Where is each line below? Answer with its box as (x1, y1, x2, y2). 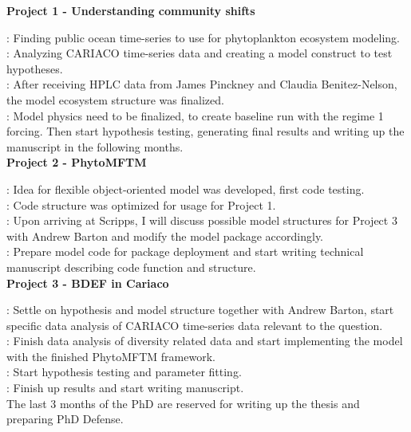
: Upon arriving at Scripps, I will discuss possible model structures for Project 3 (6, 212, 397, 229)
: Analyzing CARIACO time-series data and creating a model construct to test (6, 45, 393, 61)
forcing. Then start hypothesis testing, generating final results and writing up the (6, 123, 405, 139)
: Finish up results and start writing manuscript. (6, 379, 244, 396)
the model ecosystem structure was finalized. (6, 91, 224, 108)
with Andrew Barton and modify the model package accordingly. (6, 227, 324, 244)
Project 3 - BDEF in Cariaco (6, 274, 169, 291)
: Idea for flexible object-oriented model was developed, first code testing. (6, 180, 365, 197)
